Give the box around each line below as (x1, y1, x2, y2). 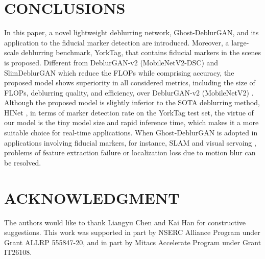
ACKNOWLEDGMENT (4, 187, 180, 208)
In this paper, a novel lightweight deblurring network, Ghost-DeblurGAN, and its (4, 27, 259, 38)
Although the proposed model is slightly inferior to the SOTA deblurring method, (4, 97, 260, 108)
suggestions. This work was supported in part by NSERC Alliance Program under (4, 227, 260, 238)
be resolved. (4, 157, 41, 168)
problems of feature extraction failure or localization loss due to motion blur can (4, 147, 256, 158)
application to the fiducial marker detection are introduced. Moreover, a (4, 37, 229, 48)
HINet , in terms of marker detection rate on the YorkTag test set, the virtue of (4, 107, 254, 117)
